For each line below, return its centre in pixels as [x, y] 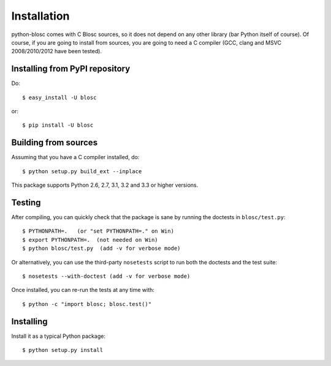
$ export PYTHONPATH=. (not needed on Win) [90, 240]
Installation [40, 16]
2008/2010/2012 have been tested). [57, 51]
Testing [26, 202]
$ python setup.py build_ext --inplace [82, 171]
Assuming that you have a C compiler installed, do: [75, 157]
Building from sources [55, 143]
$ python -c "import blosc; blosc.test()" [87, 304]
